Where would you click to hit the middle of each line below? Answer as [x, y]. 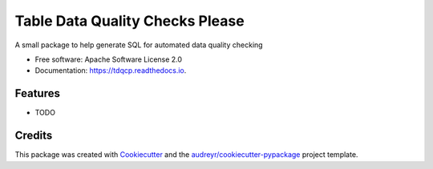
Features [37, 93]
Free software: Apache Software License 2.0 [109, 59]
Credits [34, 136]
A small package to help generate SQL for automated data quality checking [139, 45]
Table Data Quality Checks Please [129, 21]
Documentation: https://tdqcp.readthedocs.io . [111, 70]
